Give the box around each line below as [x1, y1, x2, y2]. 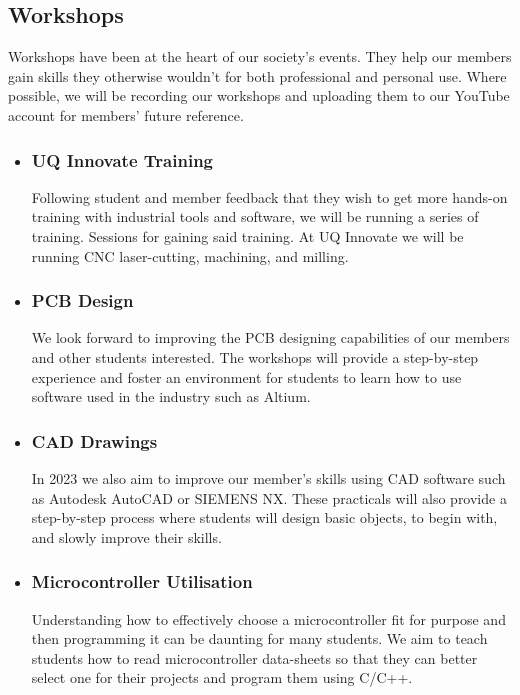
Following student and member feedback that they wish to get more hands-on [31, 186, 508, 207]
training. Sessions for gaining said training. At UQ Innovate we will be [31, 225, 464, 246]
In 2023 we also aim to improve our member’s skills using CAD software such [31, 467, 506, 488]
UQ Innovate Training [31, 147, 213, 172]
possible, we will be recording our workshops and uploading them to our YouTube [8, 85, 510, 106]
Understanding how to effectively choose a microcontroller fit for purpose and [31, 608, 506, 629]
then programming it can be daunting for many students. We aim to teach [31, 628, 488, 649]
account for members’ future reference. [8, 104, 244, 125]
